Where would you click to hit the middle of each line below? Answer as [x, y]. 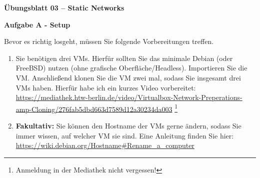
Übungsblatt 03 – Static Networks [64, 7]
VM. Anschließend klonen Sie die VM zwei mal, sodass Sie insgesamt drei [128, 77]
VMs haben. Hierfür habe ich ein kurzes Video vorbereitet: [106, 87]
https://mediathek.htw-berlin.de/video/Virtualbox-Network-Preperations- [129, 97]
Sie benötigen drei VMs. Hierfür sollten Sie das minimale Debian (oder [124, 58]
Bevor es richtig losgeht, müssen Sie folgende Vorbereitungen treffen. [109, 41]
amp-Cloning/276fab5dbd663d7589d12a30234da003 [94, 109]
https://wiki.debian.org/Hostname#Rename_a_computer [105, 145]
